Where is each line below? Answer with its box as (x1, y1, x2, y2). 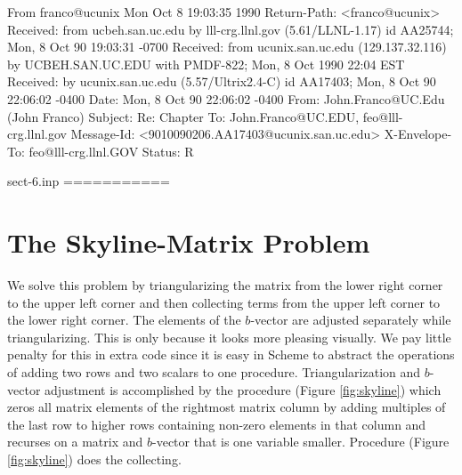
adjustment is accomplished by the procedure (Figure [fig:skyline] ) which (45, 380, 442, 399)
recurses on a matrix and (7, 432, 143, 451)
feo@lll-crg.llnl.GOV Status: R (28, 141, 194, 160)
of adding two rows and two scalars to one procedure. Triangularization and (7, 363, 421, 382)
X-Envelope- (384, 125, 452, 143)
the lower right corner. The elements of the (7, 310, 241, 329)
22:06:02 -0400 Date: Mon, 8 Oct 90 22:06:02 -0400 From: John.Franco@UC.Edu (7, 89, 445, 108)
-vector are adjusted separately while (250, 310, 451, 329)
